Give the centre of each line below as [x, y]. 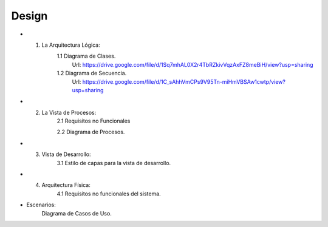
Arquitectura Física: [66, 185]
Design [29, 16]
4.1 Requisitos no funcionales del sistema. [109, 194]
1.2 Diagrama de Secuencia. [92, 73]
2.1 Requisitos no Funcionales [94, 121]
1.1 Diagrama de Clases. [86, 56]
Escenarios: [41, 205]
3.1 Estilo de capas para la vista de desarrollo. [114, 163]
